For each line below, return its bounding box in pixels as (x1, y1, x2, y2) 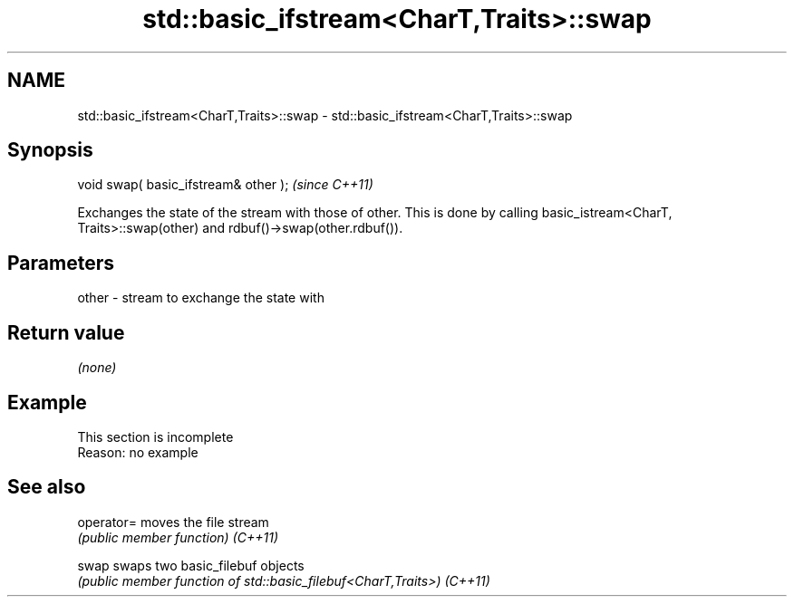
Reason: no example (77, 444, 198, 460)
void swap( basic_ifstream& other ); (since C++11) (77, 177, 373, 193)
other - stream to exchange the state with (77, 290, 324, 306)
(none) (77, 360, 117, 376)
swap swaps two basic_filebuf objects (77, 557, 305, 573)
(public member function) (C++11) (77, 529, 278, 545)
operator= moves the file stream (77, 513, 269, 530)
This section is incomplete (77, 428, 234, 445)
